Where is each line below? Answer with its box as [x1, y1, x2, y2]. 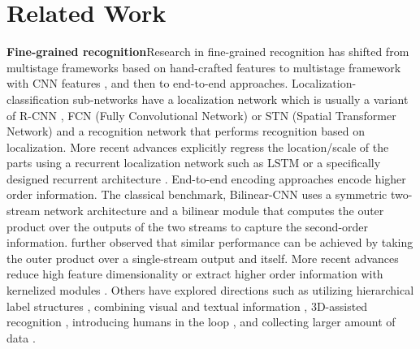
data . [6, 329, 36, 346]
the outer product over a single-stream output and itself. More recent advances [6, 249, 399, 266]
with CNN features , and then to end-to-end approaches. [6, 75, 288, 92]
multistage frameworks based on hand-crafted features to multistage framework [6, 58, 401, 75]
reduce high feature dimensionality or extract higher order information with [6, 265, 383, 282]
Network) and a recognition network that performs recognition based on [6, 123, 366, 140]
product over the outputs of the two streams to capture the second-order [6, 218, 369, 235]
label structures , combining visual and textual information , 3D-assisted [6, 297, 368, 314]
